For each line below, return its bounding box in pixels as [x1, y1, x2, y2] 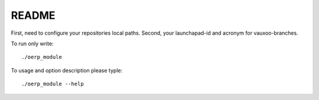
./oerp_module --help [21, 81, 84, 88]
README [11, 9, 56, 22]
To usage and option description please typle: [11, 66, 123, 74]
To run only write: [11, 40, 54, 47]
